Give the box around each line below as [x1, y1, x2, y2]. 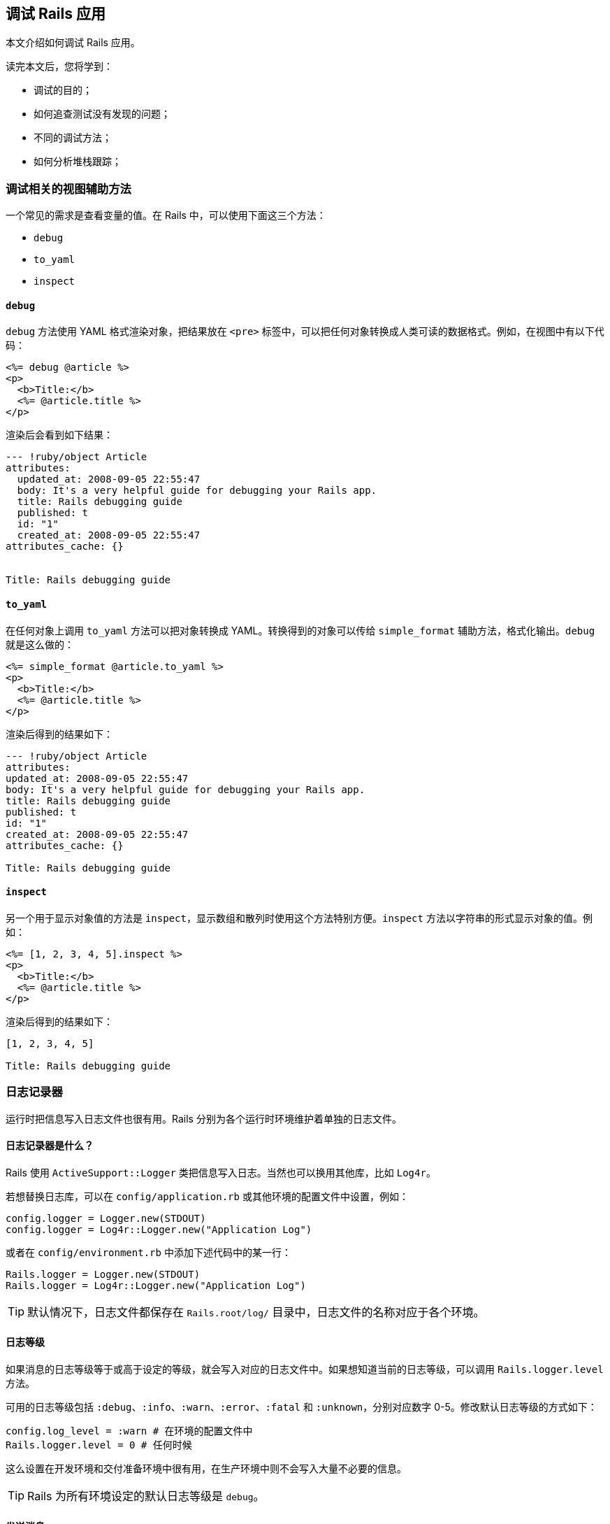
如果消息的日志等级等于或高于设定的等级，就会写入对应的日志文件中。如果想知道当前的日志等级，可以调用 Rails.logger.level [6, 1363, 604, 1376]
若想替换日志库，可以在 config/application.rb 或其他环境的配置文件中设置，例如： [6, 1190, 409, 1202]
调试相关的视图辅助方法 [6, 181, 131, 196]
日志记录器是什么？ [6, 1139, 94, 1152]
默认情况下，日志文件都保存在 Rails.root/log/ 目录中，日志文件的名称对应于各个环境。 [27, 1304, 485, 1319]
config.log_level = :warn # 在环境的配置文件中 [6, 1425, 253, 1437]
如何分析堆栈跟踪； [34, 155, 122, 168]
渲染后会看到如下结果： [6, 429, 113, 441]
